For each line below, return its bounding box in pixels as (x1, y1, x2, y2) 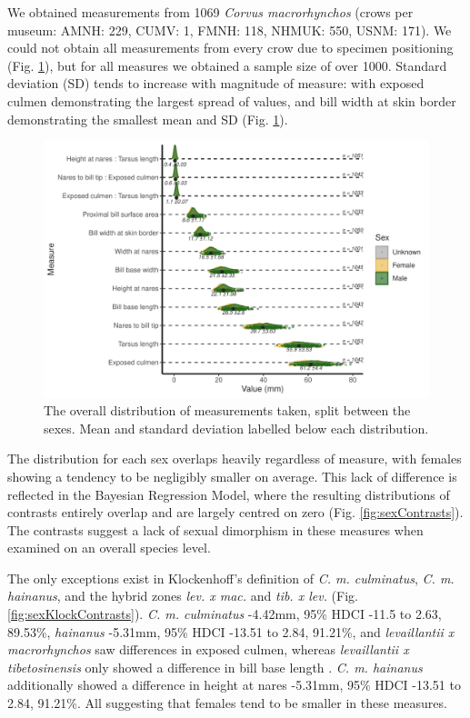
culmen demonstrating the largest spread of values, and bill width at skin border (7, 91, 456, 110)
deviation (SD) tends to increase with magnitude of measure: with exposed (7, 74, 425, 93)
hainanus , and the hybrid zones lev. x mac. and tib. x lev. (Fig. (7, 586, 358, 605)
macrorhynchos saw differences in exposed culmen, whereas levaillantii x (7, 640, 409, 659)
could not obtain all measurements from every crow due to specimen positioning (7, 38, 454, 57)
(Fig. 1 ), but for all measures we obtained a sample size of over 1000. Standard (7, 55, 447, 75)
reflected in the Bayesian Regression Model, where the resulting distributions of (7, 484, 450, 504)
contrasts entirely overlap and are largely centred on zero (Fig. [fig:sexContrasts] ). (7, 503, 464, 522)
